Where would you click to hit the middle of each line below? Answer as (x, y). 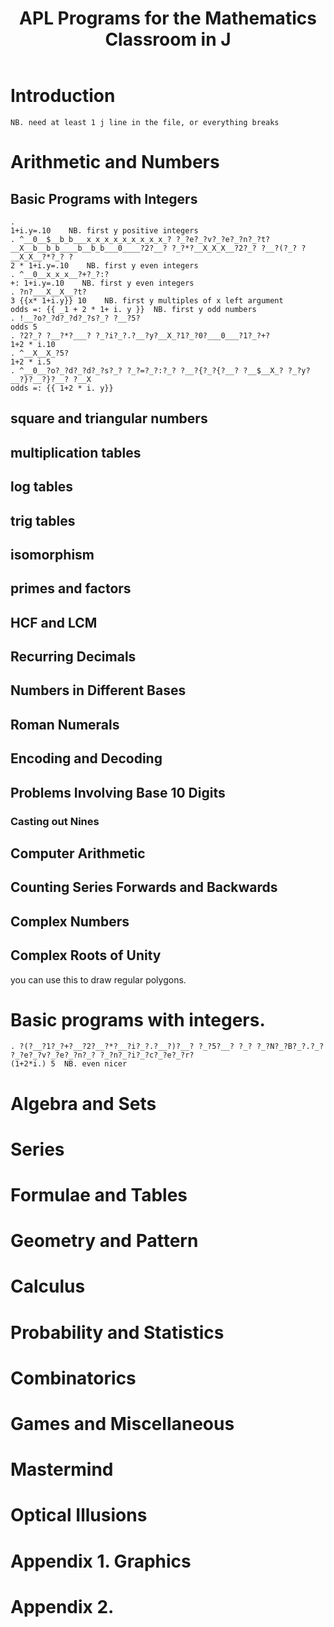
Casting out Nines (55, 821)
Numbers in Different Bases (98, 690)
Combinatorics (73, 1378)
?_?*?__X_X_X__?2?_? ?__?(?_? (234, 248)
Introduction (63, 96)
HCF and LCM (54, 622)
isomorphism (52, 554)
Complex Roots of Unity (86, 955)
